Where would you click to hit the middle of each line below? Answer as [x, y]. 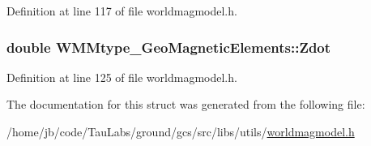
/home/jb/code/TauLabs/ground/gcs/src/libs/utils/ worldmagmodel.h [181, 131]
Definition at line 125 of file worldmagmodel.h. [122, 77]
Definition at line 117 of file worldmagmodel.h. [122, 11]
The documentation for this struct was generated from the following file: [186, 104]
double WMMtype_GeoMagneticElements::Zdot [169, 47]
